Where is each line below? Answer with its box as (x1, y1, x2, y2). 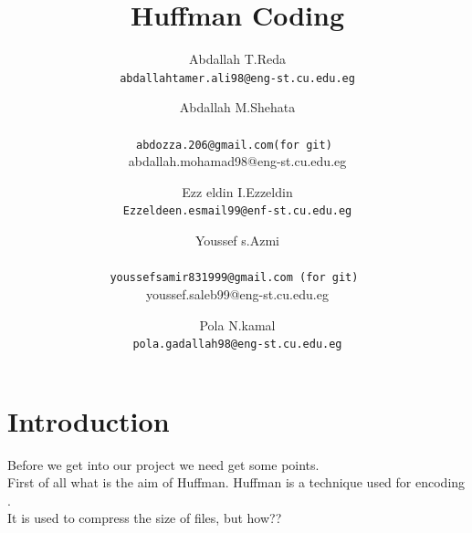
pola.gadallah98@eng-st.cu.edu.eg (132, 338, 342, 351)
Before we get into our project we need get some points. (7, 455, 320, 474)
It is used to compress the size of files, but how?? (7, 508, 282, 528)
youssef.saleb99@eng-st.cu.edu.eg (146, 284, 329, 303)
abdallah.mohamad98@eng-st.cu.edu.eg (128, 152, 347, 171)
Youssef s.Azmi (195, 231, 279, 250)
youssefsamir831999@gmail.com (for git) (110, 271, 359, 285)
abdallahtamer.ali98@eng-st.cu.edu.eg (120, 71, 355, 85)
